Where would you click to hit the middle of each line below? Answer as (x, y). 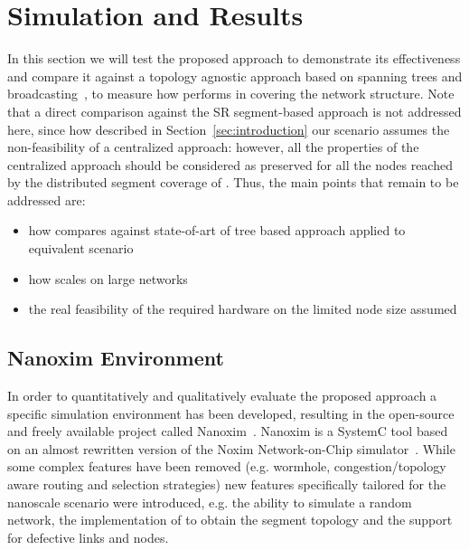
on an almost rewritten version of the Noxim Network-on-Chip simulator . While (231, 448)
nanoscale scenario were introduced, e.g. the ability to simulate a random (210, 502)
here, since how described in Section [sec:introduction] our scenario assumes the (229, 129)
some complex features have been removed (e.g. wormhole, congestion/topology (227, 466)
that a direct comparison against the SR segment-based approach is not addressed (234, 111)
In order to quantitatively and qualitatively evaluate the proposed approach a (222, 396)
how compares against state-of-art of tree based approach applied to (217, 230)
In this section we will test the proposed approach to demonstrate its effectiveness (234, 58)
